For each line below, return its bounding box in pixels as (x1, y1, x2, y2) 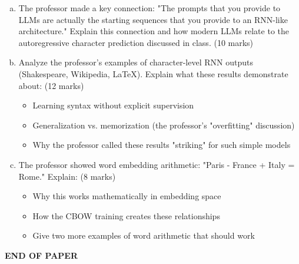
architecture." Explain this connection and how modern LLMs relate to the (18, 25, 289, 37)
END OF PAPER (5, 249, 78, 261)
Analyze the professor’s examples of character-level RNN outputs (18, 56, 253, 68)
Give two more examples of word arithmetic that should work (32, 229, 255, 242)
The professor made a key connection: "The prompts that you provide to (18, 2, 281, 14)
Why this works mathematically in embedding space (32, 190, 221, 202)
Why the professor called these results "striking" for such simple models (32, 138, 291, 151)
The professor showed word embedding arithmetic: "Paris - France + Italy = (18, 158, 295, 170)
